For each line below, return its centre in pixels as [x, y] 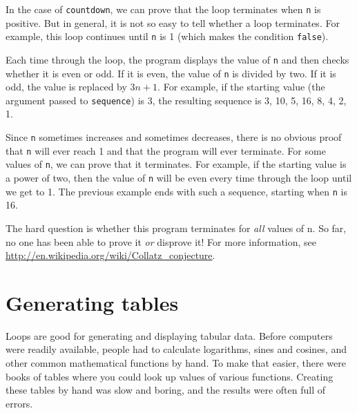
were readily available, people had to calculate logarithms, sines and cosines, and [176, 349]
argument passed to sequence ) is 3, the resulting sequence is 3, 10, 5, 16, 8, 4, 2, [176, 100]
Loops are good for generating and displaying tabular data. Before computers [169, 335]
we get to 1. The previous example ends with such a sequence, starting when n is [176, 191]
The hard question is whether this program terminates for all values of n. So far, [176, 228]
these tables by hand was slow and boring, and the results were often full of [165, 390]
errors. [19, 403]
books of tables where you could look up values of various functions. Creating [170, 376]
